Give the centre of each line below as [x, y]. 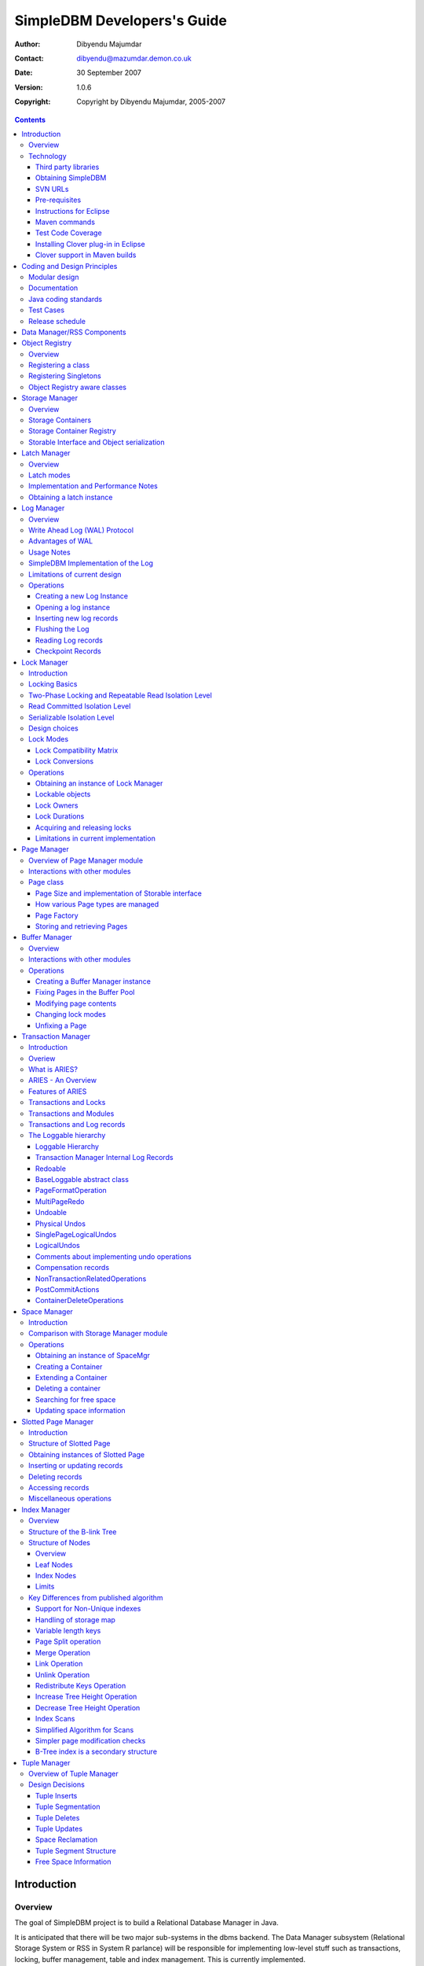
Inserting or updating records [76, 1466]
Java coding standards [66, 299]
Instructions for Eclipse [73, 211]
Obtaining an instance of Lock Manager [99, 783]
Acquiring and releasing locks [84, 827]
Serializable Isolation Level [71, 717]
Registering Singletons [65, 376]
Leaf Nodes [55, 1564]
